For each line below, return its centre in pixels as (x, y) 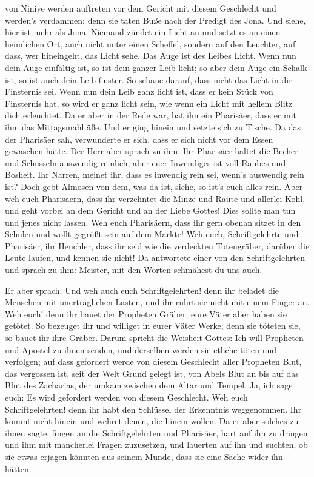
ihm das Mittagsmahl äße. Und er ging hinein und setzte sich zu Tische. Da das (153, 127)
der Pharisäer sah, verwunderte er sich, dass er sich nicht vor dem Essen (139, 139)
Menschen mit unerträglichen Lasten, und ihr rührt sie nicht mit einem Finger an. (157, 302)
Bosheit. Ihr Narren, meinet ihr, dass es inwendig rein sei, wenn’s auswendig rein (155, 174)
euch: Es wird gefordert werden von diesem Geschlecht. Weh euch (126, 397)
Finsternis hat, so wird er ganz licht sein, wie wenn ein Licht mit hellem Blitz (149, 103)
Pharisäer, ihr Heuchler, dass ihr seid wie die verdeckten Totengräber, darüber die (157, 245)
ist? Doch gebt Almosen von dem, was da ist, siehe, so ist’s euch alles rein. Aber (154, 186)
